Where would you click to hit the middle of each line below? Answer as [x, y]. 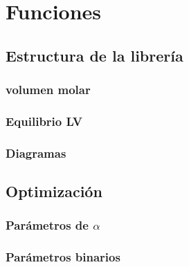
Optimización [54, 191]
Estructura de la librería [94, 55]
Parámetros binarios [63, 257]
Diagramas [36, 153]
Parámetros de [47, 225]
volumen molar [48, 90]
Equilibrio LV [44, 121]
